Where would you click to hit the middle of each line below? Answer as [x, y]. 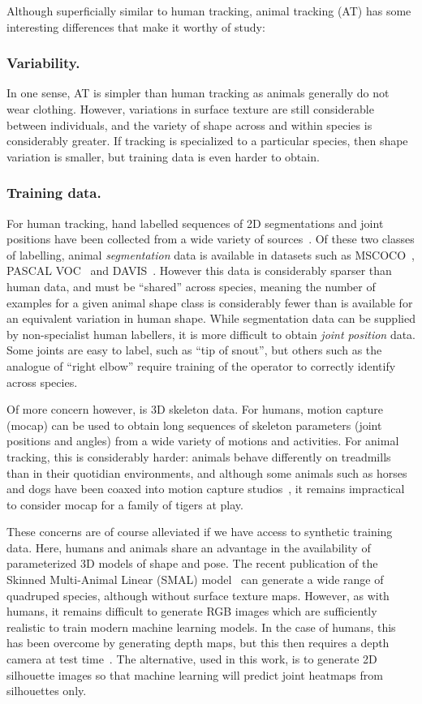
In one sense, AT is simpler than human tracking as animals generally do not [198, 93]
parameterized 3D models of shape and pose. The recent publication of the [192, 563]
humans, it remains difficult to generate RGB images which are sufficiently [192, 611]
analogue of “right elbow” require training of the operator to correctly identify [201, 365]
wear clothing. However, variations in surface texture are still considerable [190, 109]
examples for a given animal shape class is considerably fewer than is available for [210, 302]
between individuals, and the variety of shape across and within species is [189, 124]
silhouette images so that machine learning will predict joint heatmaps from [195, 674]
